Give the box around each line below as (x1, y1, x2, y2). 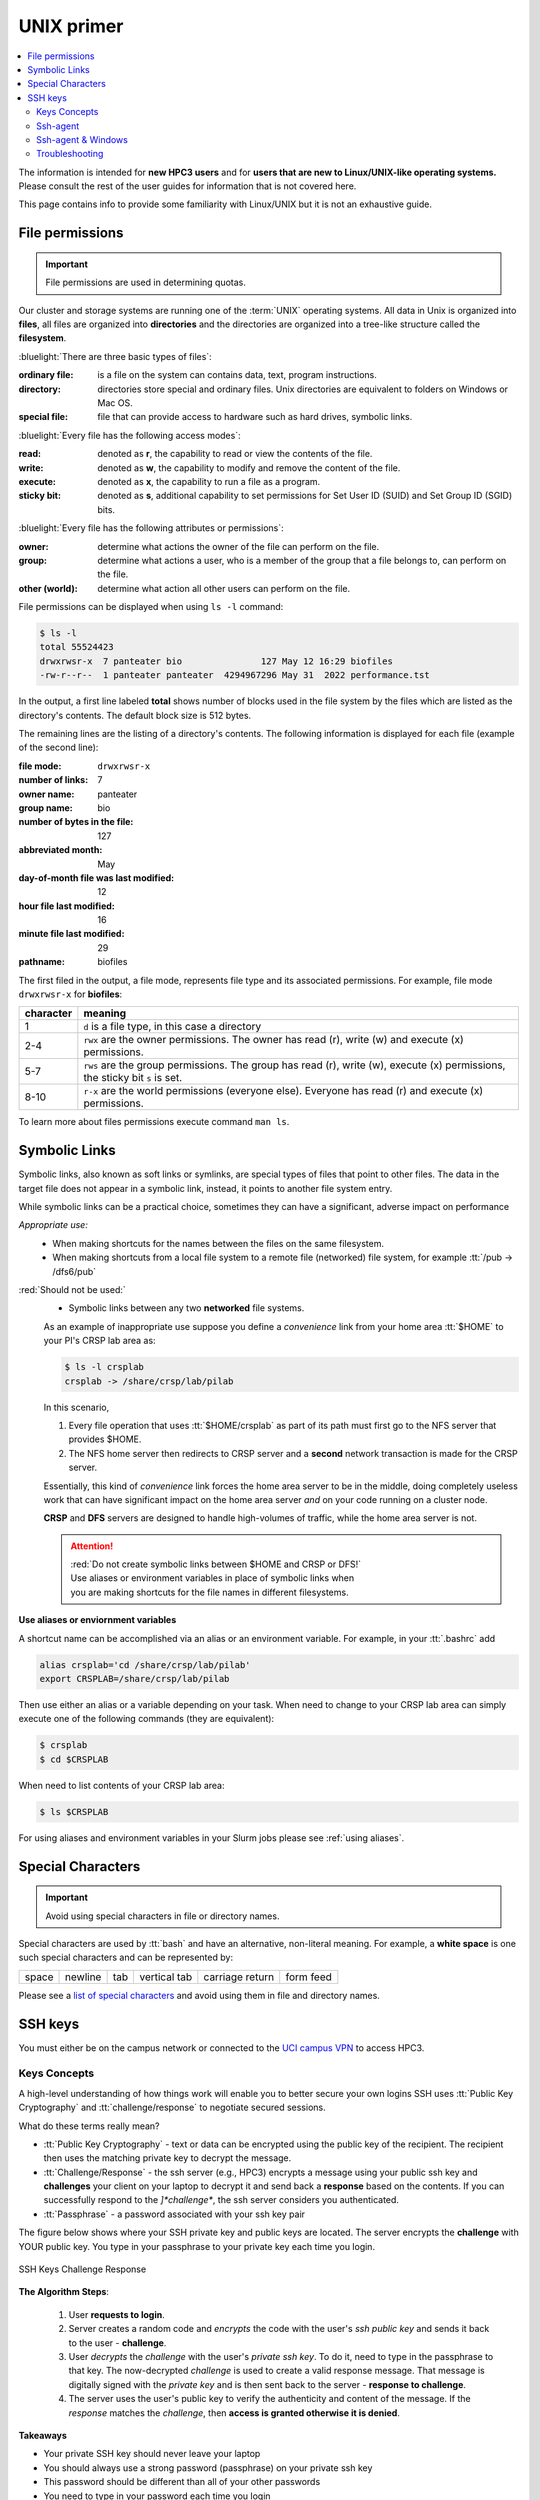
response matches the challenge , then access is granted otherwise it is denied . (68, 2406, 400, 2419)
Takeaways (18, 2429, 67, 2441)
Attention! (70, 1540, 114, 1552)
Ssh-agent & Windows (36, 133, 129, 145)
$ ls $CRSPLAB (39, 1806, 109, 1817)
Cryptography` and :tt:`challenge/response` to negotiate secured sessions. (18, 2101, 326, 2114)
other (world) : (18, 582, 79, 594)
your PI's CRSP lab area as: (43, 1335, 156, 1347)
